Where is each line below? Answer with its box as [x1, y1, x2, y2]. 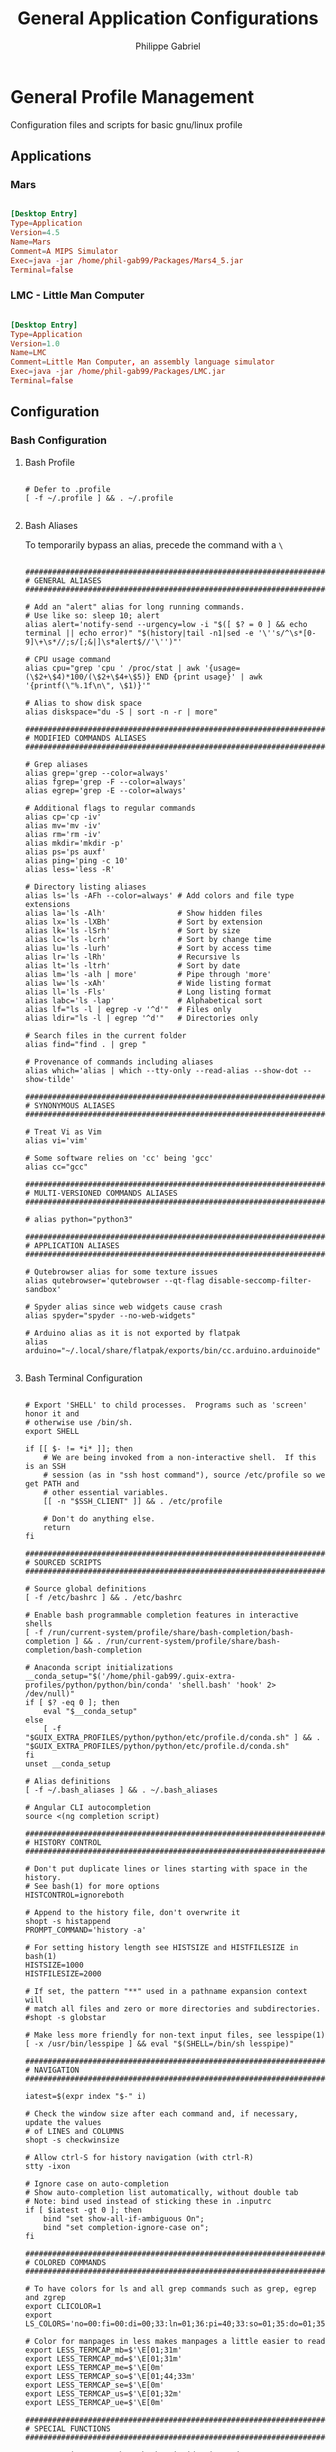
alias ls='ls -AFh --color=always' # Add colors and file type [24, 890, 295, 901]
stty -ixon [24, 2161, 71, 2171]
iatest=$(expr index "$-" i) [24, 2091, 147, 2101]
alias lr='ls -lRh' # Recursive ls [24, 952, 241, 962]
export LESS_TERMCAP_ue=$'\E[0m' [24, 2397, 165, 2407]
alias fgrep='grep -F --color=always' [24, 777, 187, 787]
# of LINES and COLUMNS [24, 2126, 125, 2136]
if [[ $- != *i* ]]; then [24, 1443, 133, 1454]
